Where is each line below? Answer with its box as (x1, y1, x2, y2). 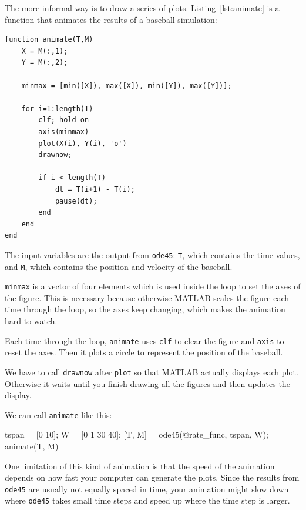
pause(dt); (55, 196, 97, 205)
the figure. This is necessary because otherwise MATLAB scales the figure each (5, 291, 290, 304)
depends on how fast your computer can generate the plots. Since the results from (5, 471, 300, 484)
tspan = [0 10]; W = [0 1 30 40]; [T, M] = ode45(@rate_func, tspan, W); (5, 428, 268, 441)
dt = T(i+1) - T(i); (55, 185, 135, 194)
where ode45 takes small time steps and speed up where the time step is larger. (5, 494, 290, 506)
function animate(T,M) (5, 35, 93, 44)
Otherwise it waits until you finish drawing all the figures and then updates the (5, 377, 290, 389)
